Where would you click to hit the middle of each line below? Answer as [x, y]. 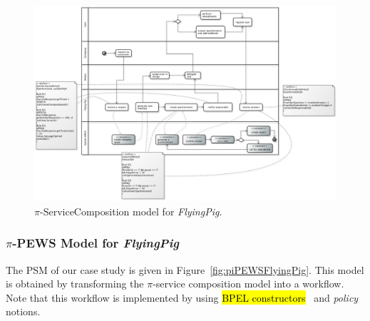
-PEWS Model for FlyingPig [96, 243]
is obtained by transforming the [75, 284]
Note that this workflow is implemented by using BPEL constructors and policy [182, 297]
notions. [23, 311]
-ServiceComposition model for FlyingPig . [131, 211]
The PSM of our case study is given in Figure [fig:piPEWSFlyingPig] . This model [185, 269]
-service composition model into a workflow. [248, 284]
